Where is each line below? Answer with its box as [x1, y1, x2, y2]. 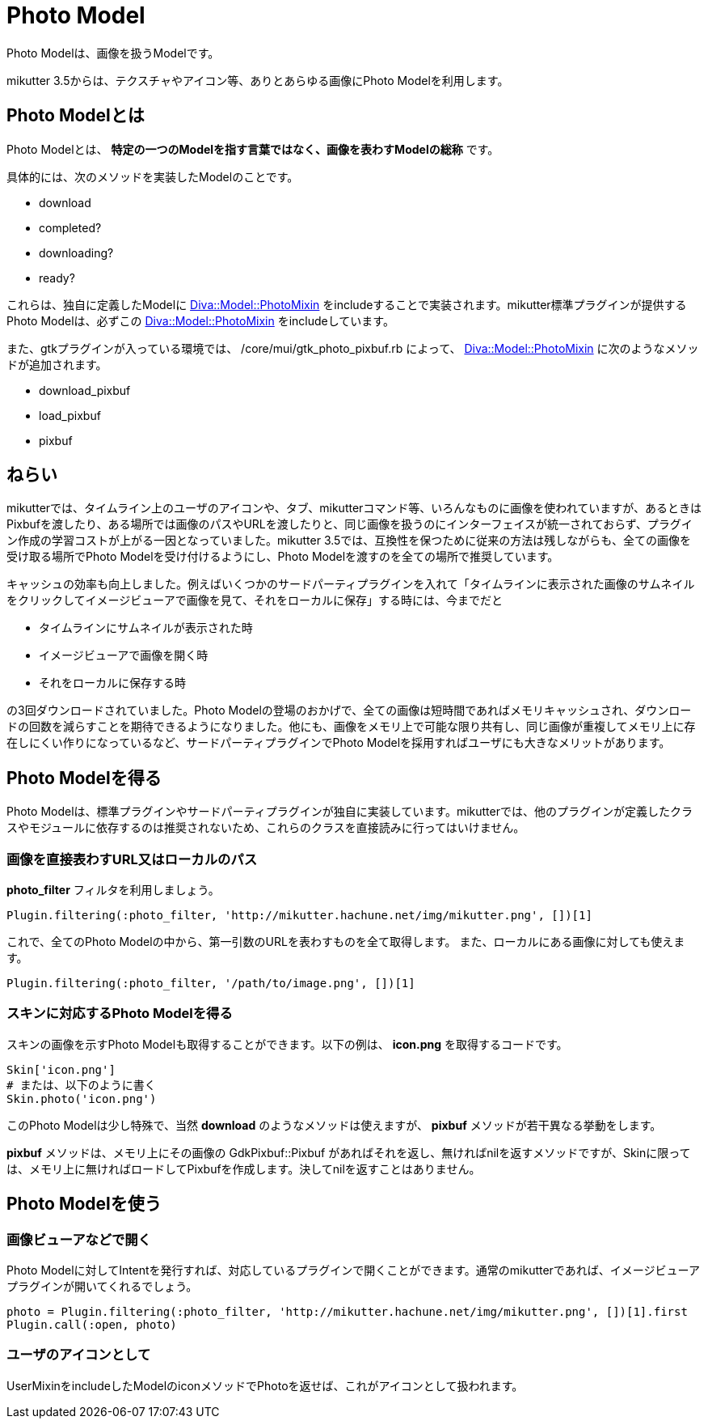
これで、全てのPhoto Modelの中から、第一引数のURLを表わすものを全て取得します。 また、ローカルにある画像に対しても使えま [6, 935, 685, 949]
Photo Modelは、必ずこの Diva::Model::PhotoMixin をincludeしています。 [6, 313, 394, 328]
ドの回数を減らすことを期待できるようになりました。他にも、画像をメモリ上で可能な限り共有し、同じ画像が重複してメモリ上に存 [6, 719, 696, 734]
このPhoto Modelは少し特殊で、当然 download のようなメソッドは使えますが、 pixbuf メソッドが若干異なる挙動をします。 [6, 1118, 662, 1132]
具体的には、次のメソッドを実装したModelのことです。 [6, 169, 299, 184]
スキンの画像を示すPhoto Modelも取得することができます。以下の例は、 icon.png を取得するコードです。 [6, 1037, 568, 1051]
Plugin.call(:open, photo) [6, 1318, 177, 1331]
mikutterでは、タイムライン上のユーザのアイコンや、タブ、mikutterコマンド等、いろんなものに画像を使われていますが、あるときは [6, 501, 702, 515]
